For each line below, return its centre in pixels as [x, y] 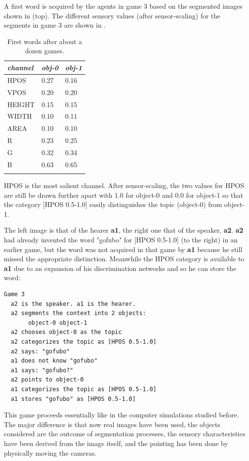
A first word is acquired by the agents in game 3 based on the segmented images [123, 6]
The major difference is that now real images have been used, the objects [112, 424]
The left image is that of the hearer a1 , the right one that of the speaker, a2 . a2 [124, 230]
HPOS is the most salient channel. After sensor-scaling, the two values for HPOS [124, 185]
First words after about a [45, 41]
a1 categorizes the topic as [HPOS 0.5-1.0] [84, 389]
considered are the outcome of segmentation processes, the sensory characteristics [125, 434]
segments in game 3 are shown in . [55, 25]
